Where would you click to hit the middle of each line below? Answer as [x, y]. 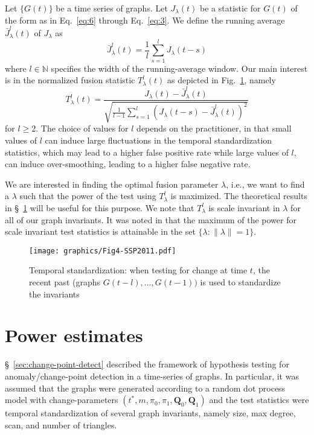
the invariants [54, 294]
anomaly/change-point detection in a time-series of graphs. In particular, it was [152, 376]
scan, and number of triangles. [61, 424]
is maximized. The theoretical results [239, 196]
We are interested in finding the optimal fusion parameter [112, 184]
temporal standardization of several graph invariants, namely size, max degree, [150, 413]
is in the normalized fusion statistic [70, 80]
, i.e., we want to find [265, 184]
